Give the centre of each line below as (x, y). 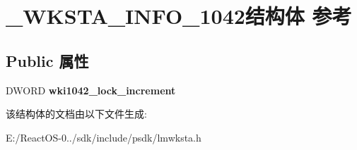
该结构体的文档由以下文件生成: (76, 114)
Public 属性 (47, 60)
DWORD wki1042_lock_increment (91, 90)
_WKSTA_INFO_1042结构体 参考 (179, 16)
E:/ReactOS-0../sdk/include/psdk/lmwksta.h (104, 137)
